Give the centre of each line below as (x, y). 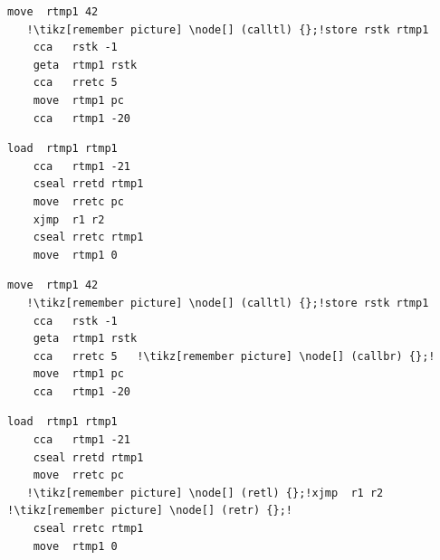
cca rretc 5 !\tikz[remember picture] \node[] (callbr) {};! (234, 356)
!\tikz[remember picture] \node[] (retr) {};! (150, 511)
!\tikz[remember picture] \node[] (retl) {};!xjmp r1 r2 (205, 493)
